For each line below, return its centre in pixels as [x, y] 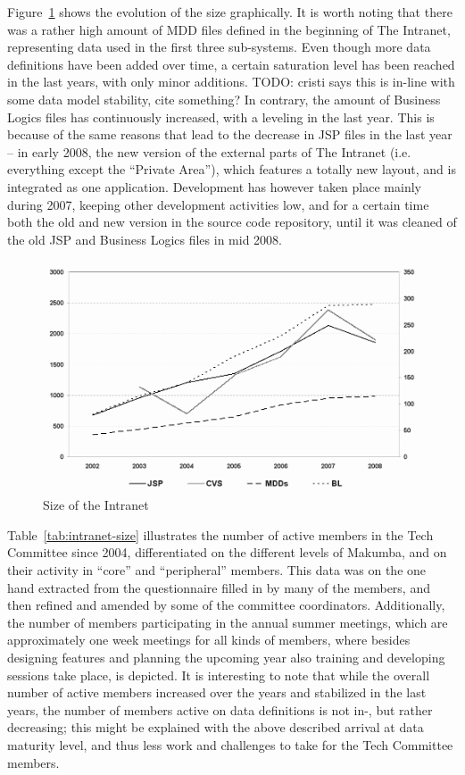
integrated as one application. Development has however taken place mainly [214, 186]
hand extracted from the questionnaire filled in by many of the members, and [219, 587]
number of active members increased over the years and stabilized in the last [217, 692]
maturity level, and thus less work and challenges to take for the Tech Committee [230, 744]
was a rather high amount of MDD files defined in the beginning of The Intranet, [229, 29]
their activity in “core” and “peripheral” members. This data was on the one [217, 570]
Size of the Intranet [96, 505]
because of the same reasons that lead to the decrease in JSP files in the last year [230, 134]
